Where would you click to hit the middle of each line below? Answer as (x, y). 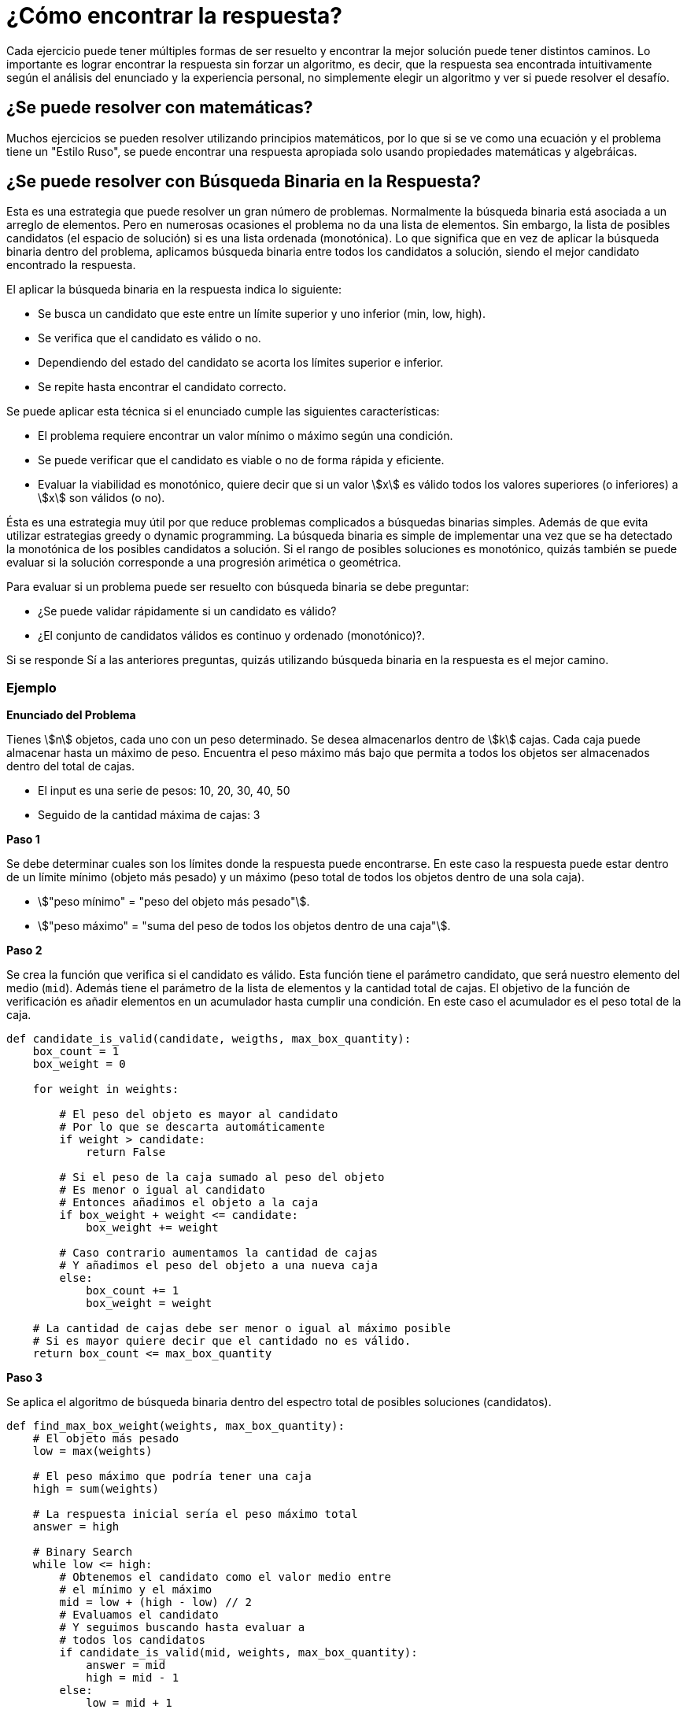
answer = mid (126, 1665)
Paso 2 (24, 951)
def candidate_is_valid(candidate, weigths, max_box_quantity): (209, 1039)
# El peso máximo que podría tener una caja (172, 1477)
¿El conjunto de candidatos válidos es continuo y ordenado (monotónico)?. (231, 636)
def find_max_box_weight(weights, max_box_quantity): (175, 1426)
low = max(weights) (92, 1451)
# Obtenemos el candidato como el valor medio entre (225, 1577)
